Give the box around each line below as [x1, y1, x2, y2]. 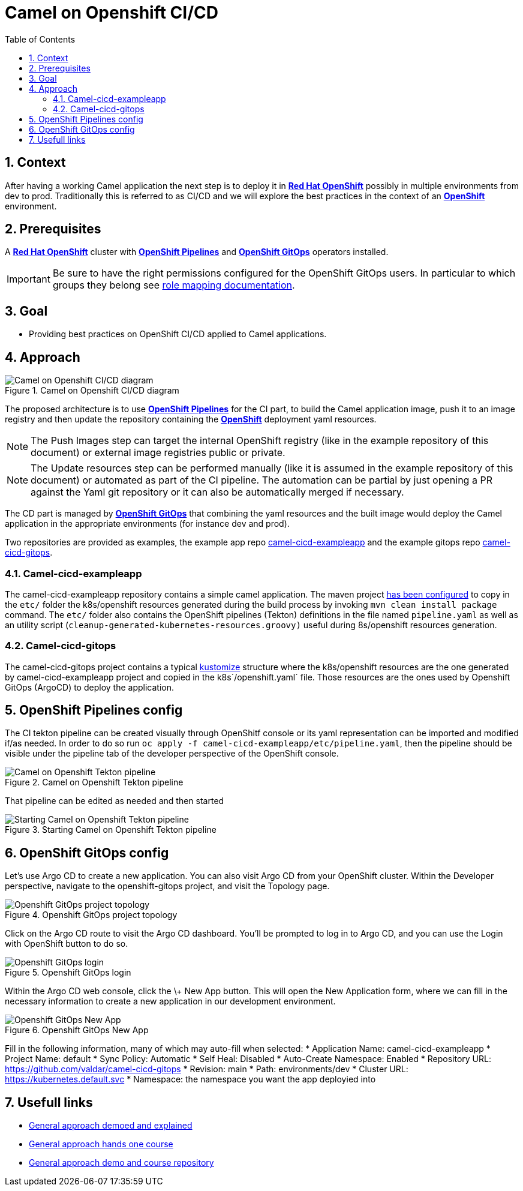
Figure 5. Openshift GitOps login [5, 967, 131, 978]
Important [7, 273, 50, 286]
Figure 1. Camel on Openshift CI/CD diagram [5, 385, 179, 396]
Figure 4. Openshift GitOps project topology [5, 910, 178, 920]
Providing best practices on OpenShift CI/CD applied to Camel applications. [29, 329, 327, 340]
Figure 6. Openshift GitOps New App [5, 1025, 149, 1036]
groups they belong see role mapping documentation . [52, 279, 295, 292]
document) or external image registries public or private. [31, 446, 285, 459]
